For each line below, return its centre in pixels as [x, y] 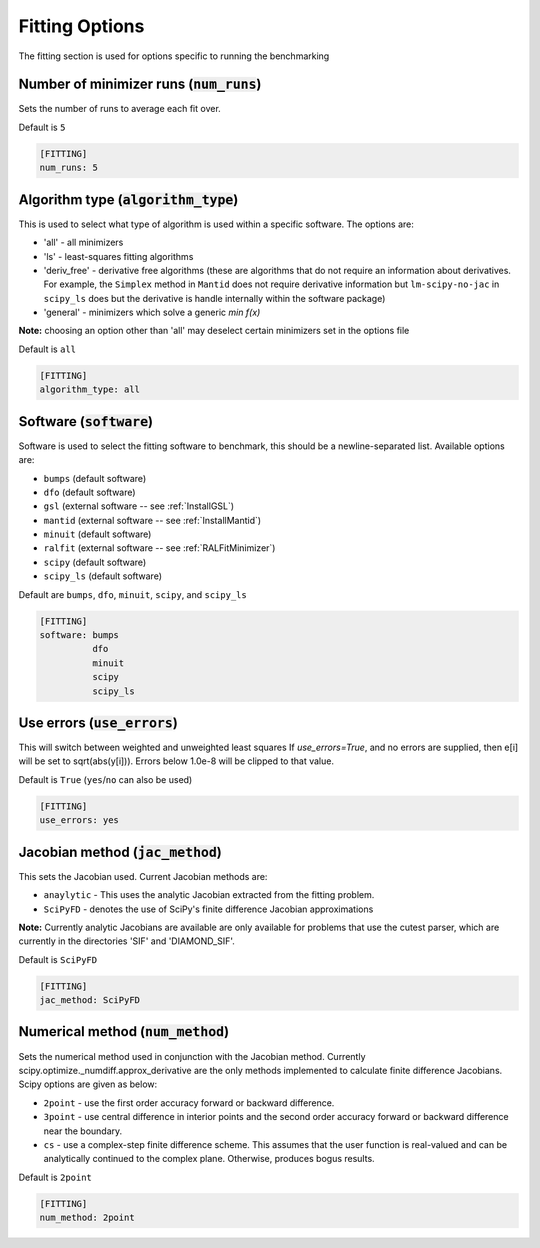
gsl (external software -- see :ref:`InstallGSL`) [139, 506]
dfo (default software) [89, 492]
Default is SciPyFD [58, 959]
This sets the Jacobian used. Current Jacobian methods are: [143, 876]
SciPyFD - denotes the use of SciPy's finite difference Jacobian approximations [208, 909]
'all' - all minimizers [83, 242]
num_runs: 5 [69, 168]
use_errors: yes [79, 820]
